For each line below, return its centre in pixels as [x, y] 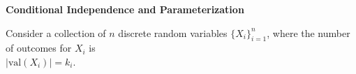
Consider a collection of [56, 32]
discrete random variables [173, 32]
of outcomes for [39, 48]
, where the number [309, 32]
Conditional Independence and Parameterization [125, 9]
